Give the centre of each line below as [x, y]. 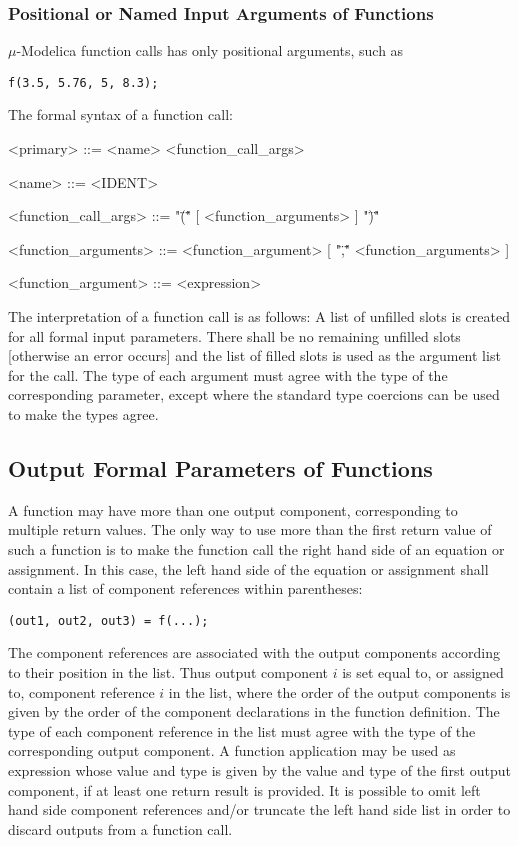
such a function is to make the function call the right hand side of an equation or [256, 548]
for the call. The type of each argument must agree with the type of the [228, 374]
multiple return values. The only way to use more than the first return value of [250, 529]
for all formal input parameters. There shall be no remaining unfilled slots [234, 335]
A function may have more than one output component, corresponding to [233, 509]
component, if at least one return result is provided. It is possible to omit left [244, 789]
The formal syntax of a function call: [120, 114]
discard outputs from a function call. [120, 828]
